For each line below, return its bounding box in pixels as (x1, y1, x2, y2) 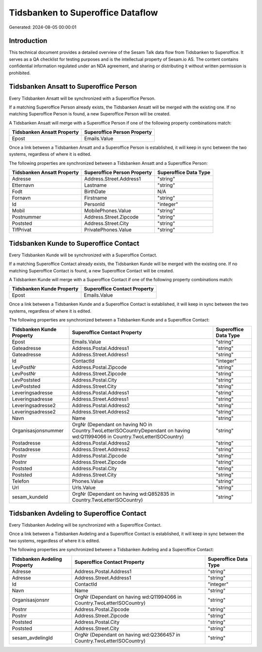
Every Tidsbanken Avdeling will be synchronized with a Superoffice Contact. (9, 522, 162, 528)
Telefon (12, 477, 29, 484)
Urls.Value (72, 484, 96, 491)
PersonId (84, 201, 105, 208)
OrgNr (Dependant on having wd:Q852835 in (72, 490, 175, 497)
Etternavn (12, 182, 34, 189)
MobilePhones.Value (84, 207, 131, 214)
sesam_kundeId (12, 493, 48, 500)
